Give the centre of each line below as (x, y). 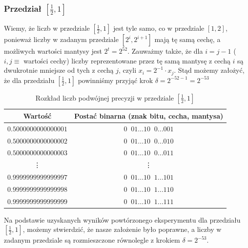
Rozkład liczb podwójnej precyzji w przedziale (104, 97)
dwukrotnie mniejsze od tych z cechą (59, 70)
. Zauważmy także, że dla (165, 51)
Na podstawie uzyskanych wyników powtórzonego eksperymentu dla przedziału (122, 219)
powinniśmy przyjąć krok (115, 80)
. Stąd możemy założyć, (209, 70)
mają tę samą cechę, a (187, 39)
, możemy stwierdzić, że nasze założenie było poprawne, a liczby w (122, 229)
